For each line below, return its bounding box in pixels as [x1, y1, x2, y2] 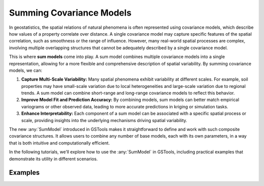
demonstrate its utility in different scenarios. [9, 156, 98, 162]
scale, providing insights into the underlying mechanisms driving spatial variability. [21, 117, 188, 123]
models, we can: [9, 67, 43, 73]
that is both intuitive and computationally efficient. [9, 140, 110, 146]
